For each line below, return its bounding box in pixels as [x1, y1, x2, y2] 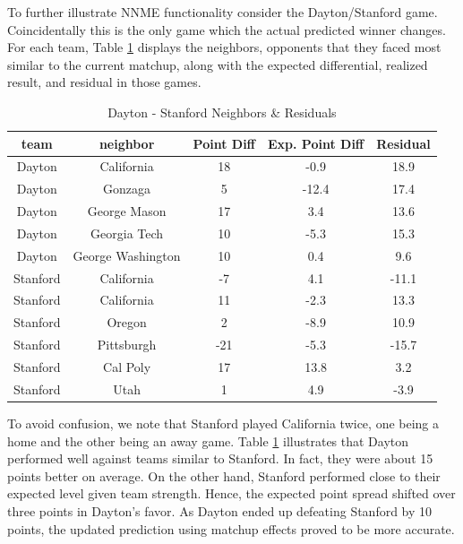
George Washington [73, 246, 181, 264]
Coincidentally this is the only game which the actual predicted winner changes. [7, 20, 446, 39]
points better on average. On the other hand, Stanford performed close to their [7, 466, 441, 485]
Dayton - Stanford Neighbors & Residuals [107, 102, 337, 121]
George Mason [87, 202, 167, 220]
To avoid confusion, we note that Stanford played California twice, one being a [7, 413, 440, 432]
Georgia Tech [90, 223, 164, 242]
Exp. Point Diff [268, 134, 364, 152]
